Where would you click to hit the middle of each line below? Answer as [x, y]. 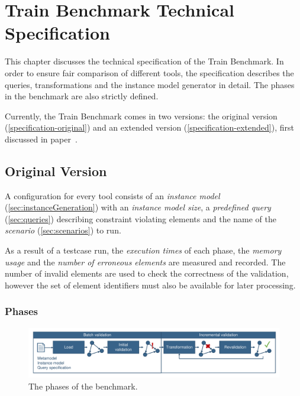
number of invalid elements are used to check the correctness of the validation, [147, 273]
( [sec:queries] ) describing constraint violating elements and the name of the [141, 218]
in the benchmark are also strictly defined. [82, 96]
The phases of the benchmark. [83, 386]
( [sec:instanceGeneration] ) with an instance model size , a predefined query [138, 207]
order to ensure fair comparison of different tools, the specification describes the [149, 72]
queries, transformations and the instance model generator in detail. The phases [150, 84]
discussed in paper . [41, 139]
